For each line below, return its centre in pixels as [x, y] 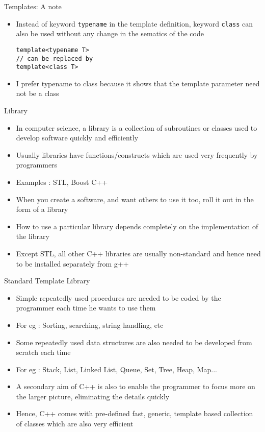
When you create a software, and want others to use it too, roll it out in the [135, 199]
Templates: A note [33, 6]
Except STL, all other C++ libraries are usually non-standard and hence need [138, 253]
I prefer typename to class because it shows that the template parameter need [138, 83]
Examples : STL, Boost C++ [62, 182]
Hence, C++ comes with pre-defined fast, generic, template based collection [135, 413]
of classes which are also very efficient [75, 424]
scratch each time [43, 352]
